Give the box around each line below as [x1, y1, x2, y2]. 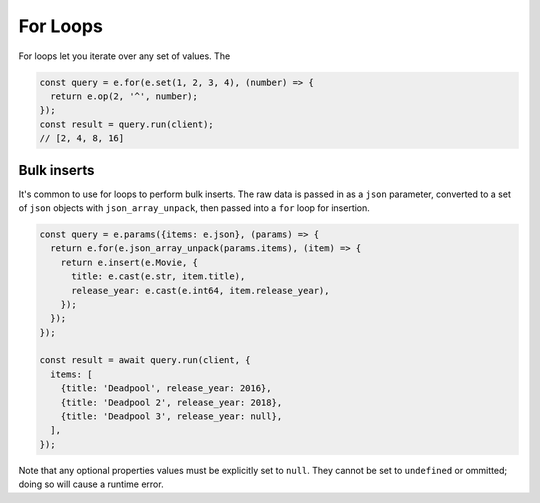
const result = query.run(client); [39, 118, 214, 130]
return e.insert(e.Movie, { [60, 256, 199, 268]
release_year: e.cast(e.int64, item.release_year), [71, 285, 330, 296]
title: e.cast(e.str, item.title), [71, 271, 246, 282]
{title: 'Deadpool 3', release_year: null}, [60, 411, 283, 422]
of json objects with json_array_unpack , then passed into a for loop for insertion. [18, 201, 370, 214]
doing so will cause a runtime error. [18, 478, 164, 490]
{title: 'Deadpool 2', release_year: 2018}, [60, 396, 283, 408]
